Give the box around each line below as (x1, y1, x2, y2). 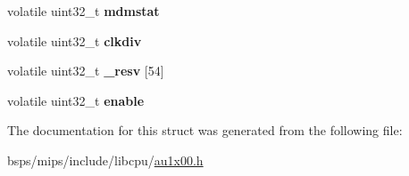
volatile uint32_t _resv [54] (7, 61, 164, 80)
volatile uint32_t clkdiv (7, 31, 142, 50)
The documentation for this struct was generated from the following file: (7, 121, 403, 140)
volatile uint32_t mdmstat (7, 2, 160, 20)
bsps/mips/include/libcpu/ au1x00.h (7, 150, 204, 169)
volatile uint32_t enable (7, 91, 145, 109)
